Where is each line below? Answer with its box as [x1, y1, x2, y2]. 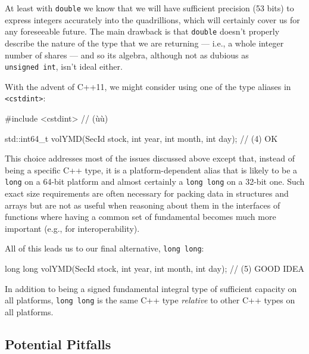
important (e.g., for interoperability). [5, 222, 140, 234]
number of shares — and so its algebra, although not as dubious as [5, 48, 249, 61]
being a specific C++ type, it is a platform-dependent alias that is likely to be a [5, 163, 298, 176]
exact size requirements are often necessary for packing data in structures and [5, 187, 289, 200]
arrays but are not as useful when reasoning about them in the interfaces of [5, 198, 280, 211]
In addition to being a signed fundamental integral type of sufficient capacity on [5, 282, 297, 294]
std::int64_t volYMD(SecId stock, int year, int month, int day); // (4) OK [5, 132, 278, 144]
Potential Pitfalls [5, 334, 111, 353]
